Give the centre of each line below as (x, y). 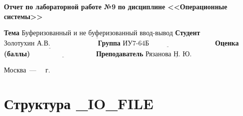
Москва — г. (27, 70)
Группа (109, 43)
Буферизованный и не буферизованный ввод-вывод (97, 34)
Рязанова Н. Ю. (169, 54)
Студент (188, 33)
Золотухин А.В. (27, 44)
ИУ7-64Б (136, 44)
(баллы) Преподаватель (74, 53)
